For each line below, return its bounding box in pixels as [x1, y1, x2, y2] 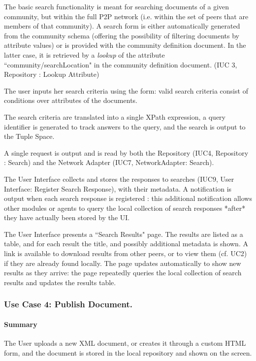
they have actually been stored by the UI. [4, 212, 130, 223]
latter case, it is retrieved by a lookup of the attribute [4, 49, 165, 60]
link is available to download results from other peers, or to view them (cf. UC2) [4, 248, 247, 259]
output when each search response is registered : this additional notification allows [4, 193, 252, 203]
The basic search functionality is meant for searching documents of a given [4, 1, 229, 11]
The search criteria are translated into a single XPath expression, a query [4, 111, 226, 122]
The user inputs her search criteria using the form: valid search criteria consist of [4, 85, 248, 96]
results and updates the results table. [4, 277, 116, 287]
